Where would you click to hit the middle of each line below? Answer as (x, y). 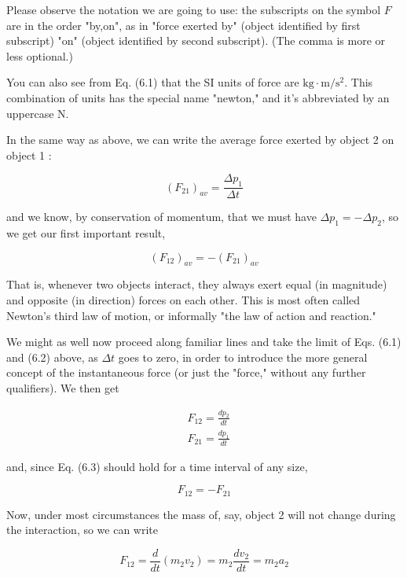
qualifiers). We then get (63, 387)
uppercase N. (38, 113)
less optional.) (40, 55)
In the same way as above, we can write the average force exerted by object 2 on (200, 140)
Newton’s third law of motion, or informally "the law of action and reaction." (191, 315)
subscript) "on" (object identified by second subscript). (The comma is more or (196, 40)
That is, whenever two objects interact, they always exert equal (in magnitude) (197, 284)
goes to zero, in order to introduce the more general (243, 357)
